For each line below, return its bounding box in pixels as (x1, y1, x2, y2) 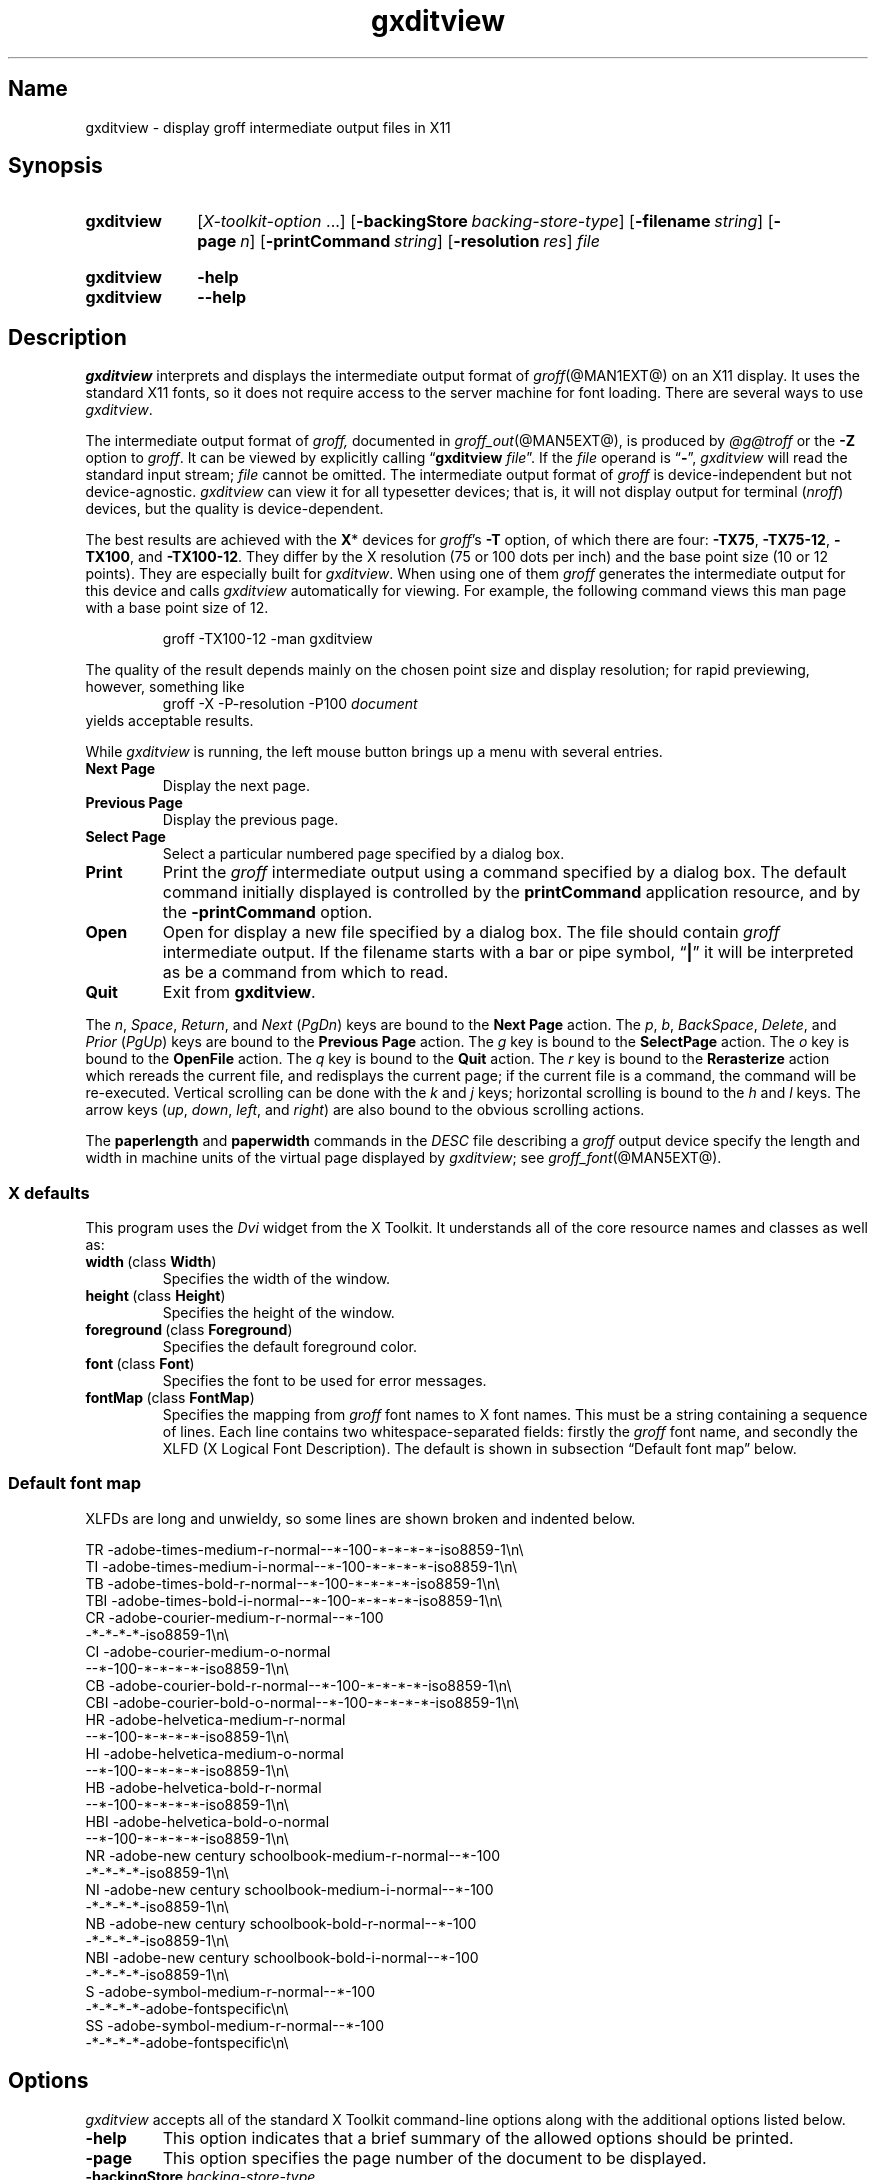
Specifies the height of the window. (162, 1304, 395, 1322)
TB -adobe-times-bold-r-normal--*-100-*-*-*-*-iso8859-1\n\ (85, 1574, 500, 1592)
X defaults (8, 1182, 90, 1203)
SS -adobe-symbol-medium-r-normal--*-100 (85, 2016, 384, 2034)
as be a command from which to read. (162, 962, 449, 983)
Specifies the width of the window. (162, 1270, 391, 1288)
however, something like (85, 678, 245, 696)
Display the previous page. (162, 811, 339, 829)
